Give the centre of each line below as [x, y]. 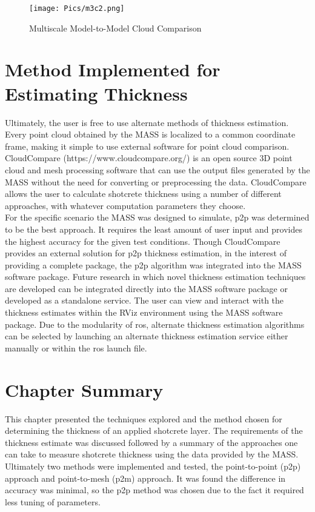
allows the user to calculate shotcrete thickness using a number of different [143, 194]
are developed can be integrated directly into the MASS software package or [146, 288]
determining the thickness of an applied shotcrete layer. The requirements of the [154, 431]
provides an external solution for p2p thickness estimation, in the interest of [146, 253]
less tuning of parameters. [53, 501]
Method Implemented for [113, 69]
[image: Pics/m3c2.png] [77, 8]
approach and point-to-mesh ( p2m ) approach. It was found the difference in [145, 478]
